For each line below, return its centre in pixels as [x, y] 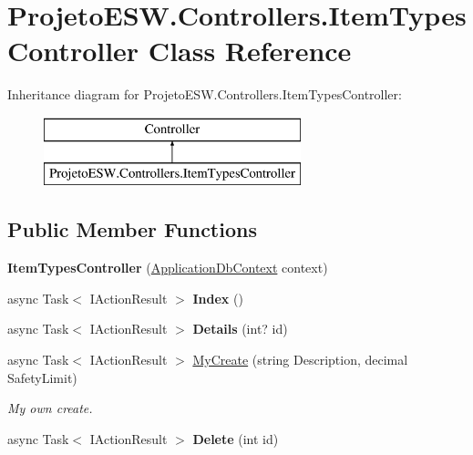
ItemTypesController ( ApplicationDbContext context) [168, 268]
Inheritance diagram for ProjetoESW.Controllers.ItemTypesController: [205, 94]
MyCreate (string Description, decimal [300, 360]
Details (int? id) [240, 329]
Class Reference [250, 51]
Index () [218, 298]
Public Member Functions [132, 229]
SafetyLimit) [42, 377]
